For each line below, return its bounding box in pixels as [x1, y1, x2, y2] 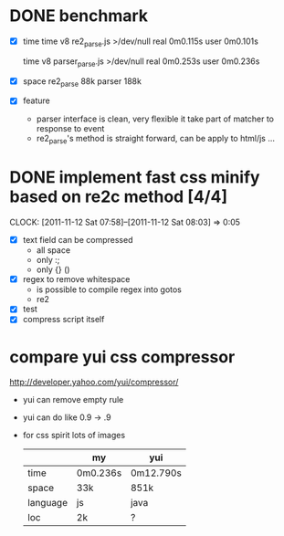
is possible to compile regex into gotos [36, 284, 183, 295]
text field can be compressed [22, 235, 133, 246]
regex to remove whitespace [22, 274, 131, 285]
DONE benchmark [9, 5, 149, 26]
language [26, 497, 68, 510]
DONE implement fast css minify [9, 167, 260, 188]
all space [36, 245, 71, 256]
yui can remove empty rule [22, 394, 124, 405]
